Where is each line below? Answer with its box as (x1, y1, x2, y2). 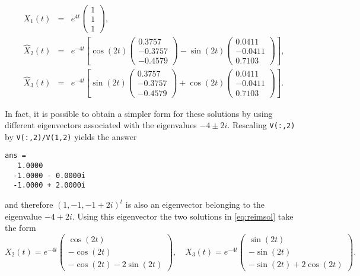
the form (5, 221, 36, 234)
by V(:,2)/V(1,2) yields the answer (5, 130, 137, 142)
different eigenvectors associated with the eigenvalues (5, 119, 197, 131)
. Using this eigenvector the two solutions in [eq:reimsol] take (72, 210, 294, 222)
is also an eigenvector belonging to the (125, 198, 265, 211)
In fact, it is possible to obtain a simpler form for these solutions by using (5, 107, 273, 119)
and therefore (5, 198, 53, 211)
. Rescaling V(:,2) (227, 119, 295, 131)
